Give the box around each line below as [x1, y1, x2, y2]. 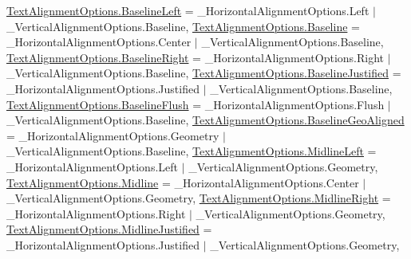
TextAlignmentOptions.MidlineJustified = [6, 221, 212, 237]
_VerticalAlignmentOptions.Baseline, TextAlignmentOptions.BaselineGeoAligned [6, 112, 405, 128]
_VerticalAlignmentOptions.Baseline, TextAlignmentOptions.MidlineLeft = [6, 143, 377, 159]
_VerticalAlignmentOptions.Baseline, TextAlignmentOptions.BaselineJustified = [6, 65, 401, 81]
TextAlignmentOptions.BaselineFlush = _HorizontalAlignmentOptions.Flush [6, 96, 385, 112]
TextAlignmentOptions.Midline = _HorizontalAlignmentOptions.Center [6, 174, 359, 190]
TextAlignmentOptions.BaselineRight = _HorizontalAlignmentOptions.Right [6, 49, 385, 65]
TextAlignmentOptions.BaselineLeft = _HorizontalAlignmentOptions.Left [6, 2, 370, 18]
